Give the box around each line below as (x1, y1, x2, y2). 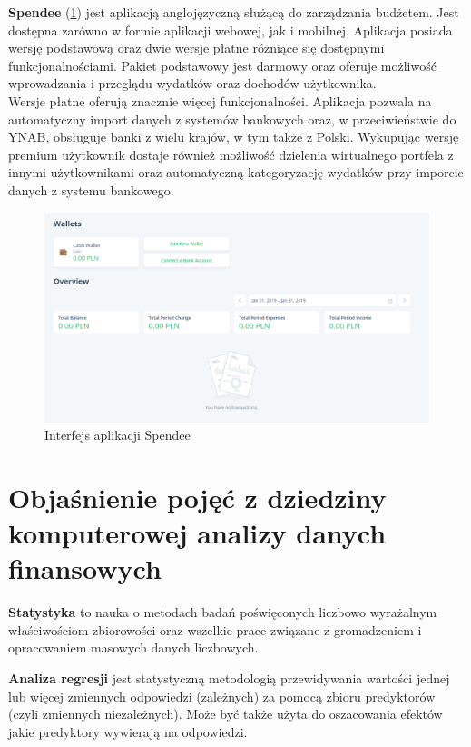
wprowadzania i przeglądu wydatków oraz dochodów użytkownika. (8, 74, 377, 93)
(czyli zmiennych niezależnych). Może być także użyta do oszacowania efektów (8, 704, 443, 723)
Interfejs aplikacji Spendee (44, 425, 191, 444)
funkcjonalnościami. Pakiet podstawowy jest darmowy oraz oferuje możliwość (8, 55, 437, 75)
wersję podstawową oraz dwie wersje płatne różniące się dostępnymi (8, 38, 385, 57)
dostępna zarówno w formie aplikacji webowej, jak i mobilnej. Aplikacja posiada (8, 20, 453, 39)
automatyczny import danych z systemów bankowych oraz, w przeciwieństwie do (8, 109, 456, 128)
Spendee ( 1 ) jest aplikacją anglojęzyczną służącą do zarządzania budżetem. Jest (8, 3, 459, 21)
